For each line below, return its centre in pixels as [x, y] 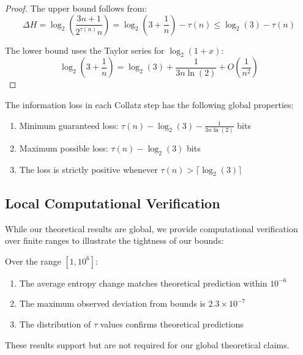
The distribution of [55, 324]
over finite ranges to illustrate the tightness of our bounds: [114, 240]
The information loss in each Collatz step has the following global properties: [149, 104]
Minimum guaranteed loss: [69, 125]
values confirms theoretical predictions [172, 324]
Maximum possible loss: [64, 148]
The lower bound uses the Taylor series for [85, 50]
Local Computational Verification [113, 203]
